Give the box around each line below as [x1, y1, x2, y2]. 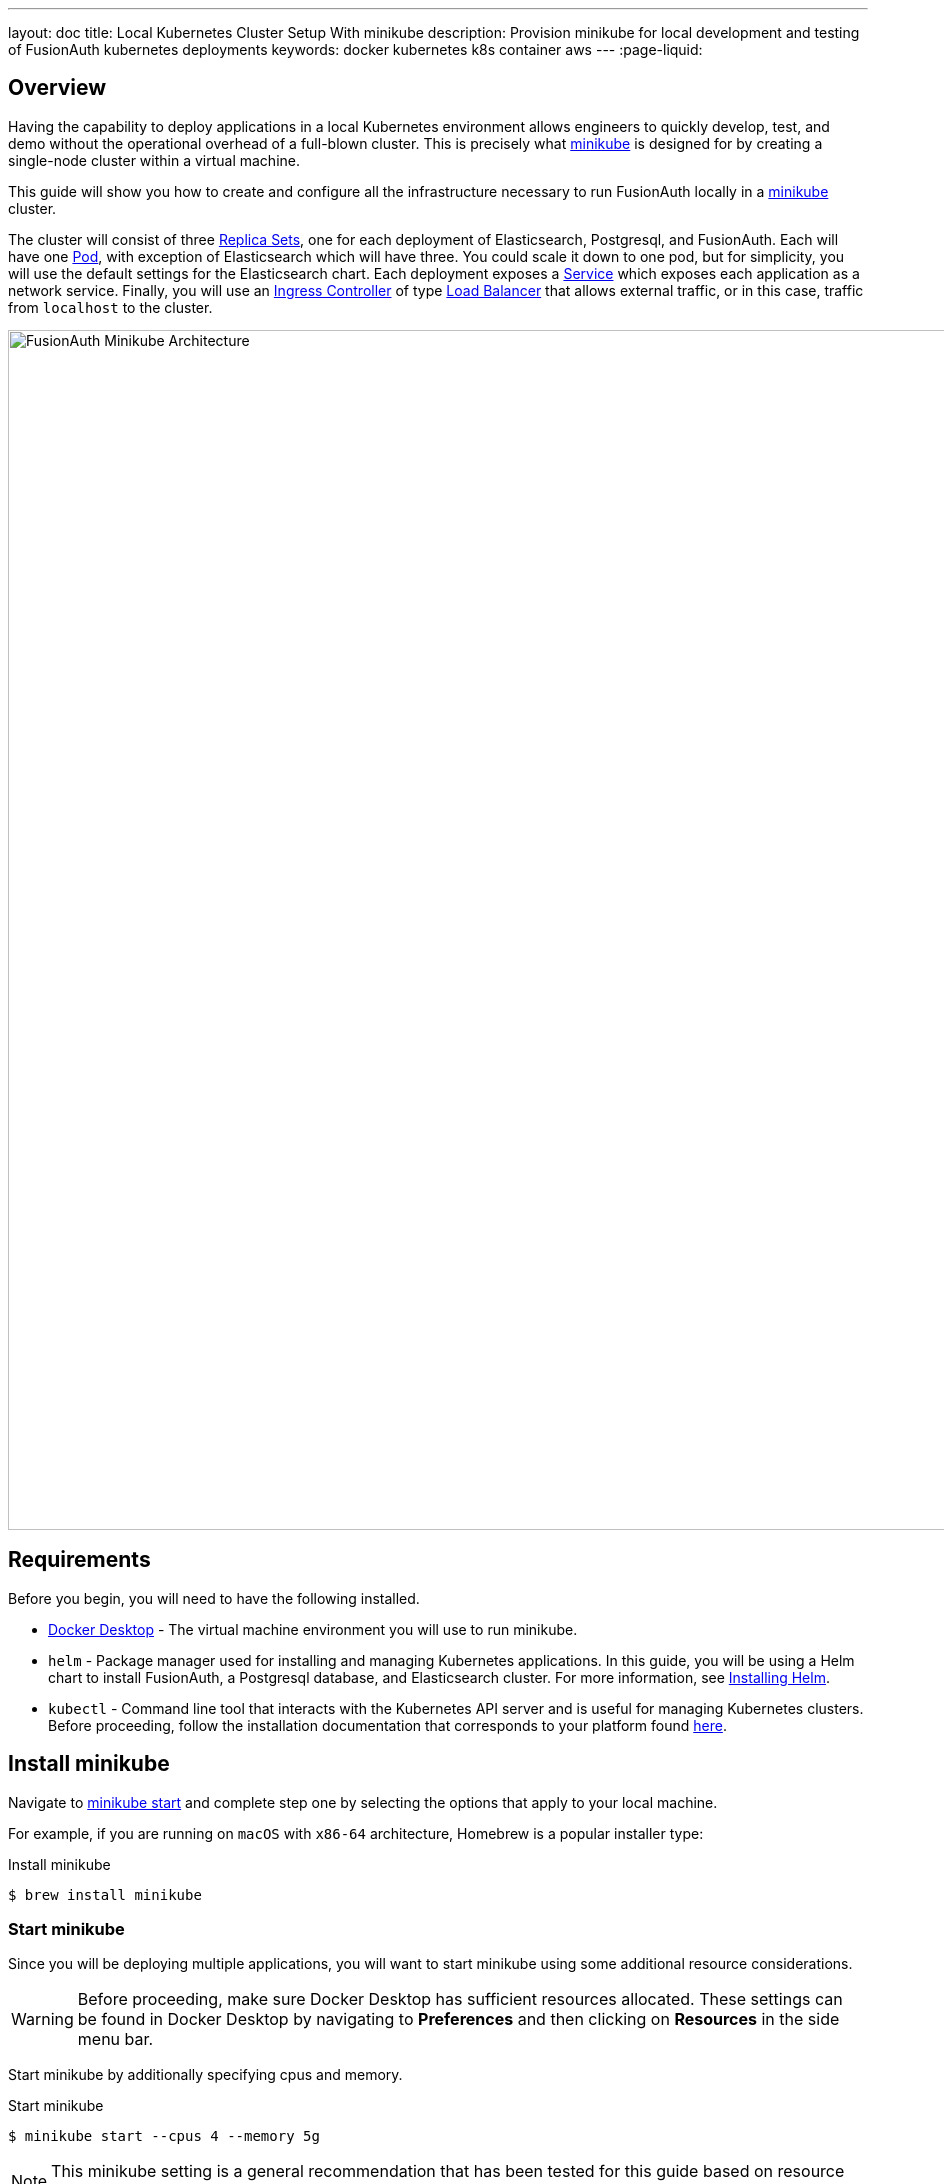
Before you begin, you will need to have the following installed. [8, 1589, 420, 1607]
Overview [8, 75, 107, 101]
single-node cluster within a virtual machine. [8, 151, 300, 169]
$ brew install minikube [8, 1886, 202, 1903]
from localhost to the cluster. [8, 298, 213, 316]
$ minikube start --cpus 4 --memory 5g [8, 2128, 320, 2145]
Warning [11, 2009, 74, 2030]
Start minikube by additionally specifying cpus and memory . [8, 2066, 403, 2084]
